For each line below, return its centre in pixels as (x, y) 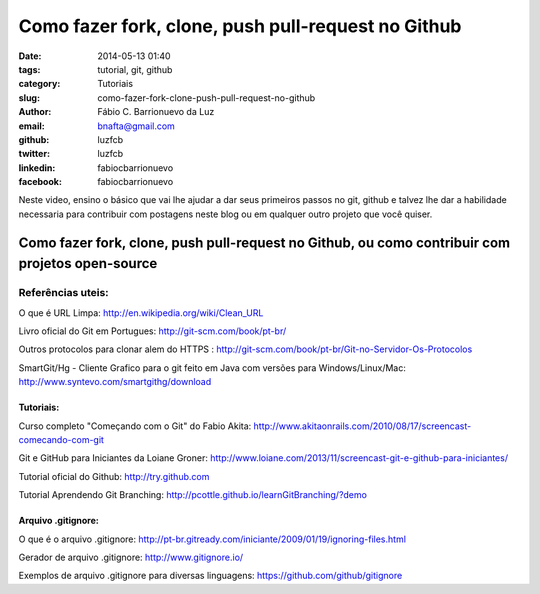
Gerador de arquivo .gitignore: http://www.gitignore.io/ (131, 557)
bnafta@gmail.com (136, 126)
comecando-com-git (61, 439)
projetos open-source (88, 263)
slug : (29, 97)
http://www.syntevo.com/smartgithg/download (115, 382)
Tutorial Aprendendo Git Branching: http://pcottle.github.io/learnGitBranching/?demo (192, 495)
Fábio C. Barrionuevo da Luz (156, 112)
